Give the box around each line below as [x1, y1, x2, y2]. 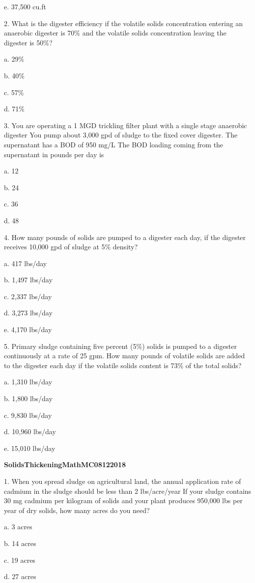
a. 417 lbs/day [4, 258, 47, 268]
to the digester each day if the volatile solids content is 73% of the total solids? [4, 360, 242, 370]
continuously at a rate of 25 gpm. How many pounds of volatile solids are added [4, 350, 245, 361]
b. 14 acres [4, 538, 36, 548]
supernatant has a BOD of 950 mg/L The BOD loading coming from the [4, 139, 224, 149]
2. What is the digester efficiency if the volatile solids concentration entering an [4, 18, 243, 28]
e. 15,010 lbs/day [4, 443, 56, 453]
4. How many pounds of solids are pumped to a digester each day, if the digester [4, 232, 246, 242]
